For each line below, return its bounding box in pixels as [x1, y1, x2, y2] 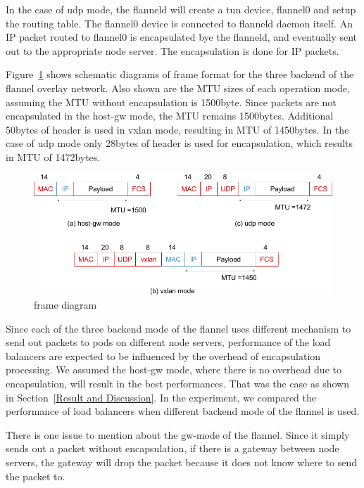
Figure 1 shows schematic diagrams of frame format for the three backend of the [6, 67, 354, 82]
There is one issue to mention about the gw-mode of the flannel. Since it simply [6, 427, 350, 442]
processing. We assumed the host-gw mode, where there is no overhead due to [6, 362, 341, 377]
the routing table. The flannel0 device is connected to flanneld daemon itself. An [6, 15, 353, 30]
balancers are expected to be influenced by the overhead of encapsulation [6, 348, 321, 363]
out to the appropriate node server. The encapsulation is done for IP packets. [6, 43, 339, 58]
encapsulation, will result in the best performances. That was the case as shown [6, 376, 349, 391]
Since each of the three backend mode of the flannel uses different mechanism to [6, 321, 351, 335]
